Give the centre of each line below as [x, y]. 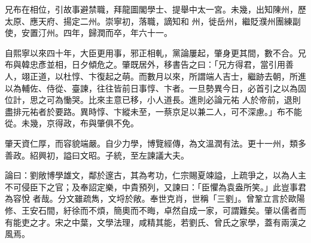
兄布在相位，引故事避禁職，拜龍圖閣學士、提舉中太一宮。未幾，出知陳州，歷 [155, 9]
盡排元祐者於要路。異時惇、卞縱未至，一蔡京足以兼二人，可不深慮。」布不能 [153, 111]
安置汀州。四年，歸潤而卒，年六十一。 [97, 33]
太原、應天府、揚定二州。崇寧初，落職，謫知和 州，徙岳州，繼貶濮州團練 [149, 21]
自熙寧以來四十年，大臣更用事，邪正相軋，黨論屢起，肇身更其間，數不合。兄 [155, 52]
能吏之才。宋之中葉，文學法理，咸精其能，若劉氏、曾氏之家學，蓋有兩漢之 [159, 222]
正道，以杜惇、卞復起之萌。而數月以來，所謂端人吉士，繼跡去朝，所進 [168, 76]
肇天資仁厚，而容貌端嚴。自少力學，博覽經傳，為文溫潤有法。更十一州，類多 [155, 143]
